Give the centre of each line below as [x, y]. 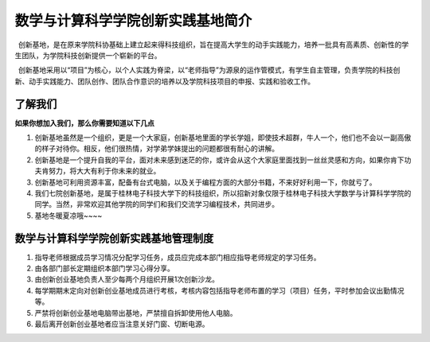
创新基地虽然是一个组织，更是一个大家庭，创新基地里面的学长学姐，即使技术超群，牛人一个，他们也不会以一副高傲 [223, 138]
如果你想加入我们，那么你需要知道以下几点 [84, 122]
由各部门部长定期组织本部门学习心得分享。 [104, 268]
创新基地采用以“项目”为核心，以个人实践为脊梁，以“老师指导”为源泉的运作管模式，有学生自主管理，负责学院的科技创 [209, 70]
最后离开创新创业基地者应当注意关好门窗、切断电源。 [122, 324]
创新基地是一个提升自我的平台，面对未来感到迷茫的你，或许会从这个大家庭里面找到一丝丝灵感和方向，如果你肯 [216, 160]
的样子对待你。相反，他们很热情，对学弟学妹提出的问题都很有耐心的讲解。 [156, 149]
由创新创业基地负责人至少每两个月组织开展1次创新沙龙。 [127, 279]
